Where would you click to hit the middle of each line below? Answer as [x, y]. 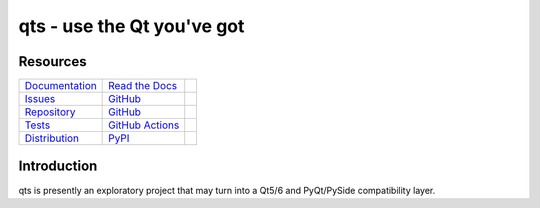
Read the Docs [143, 86]
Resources [52, 61]
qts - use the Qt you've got [131, 26]
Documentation [60, 86]
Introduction [58, 166]
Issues [40, 99]
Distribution [52, 138]
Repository [50, 112]
